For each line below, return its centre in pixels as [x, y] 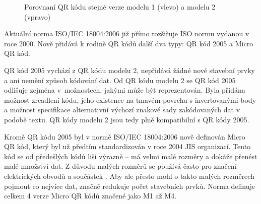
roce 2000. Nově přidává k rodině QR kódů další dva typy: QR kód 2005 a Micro [129, 43]
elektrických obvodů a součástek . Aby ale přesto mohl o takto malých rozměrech [129, 176]
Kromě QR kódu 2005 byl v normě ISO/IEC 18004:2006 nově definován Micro [125, 136]
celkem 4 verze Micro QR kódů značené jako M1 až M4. [90, 196]
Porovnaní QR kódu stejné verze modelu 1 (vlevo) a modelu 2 [120, 7]
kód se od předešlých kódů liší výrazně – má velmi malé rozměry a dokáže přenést [131, 156]
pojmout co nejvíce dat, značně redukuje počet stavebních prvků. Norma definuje [130, 186]
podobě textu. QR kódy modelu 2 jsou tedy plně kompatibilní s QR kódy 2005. [127, 119]
